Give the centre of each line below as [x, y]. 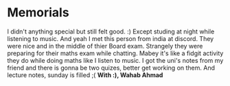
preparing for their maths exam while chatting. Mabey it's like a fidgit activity [115, 53]
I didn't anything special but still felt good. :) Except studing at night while [111, 31]
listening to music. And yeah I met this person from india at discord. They [111, 38]
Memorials [38, 13]
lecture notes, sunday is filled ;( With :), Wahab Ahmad [85, 75]
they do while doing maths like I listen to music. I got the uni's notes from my [115, 60]
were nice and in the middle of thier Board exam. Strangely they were [105, 46]
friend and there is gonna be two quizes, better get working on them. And [111, 68]
